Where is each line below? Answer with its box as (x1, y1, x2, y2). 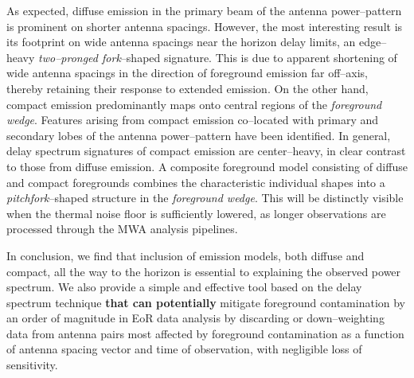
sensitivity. (6, 357, 58, 373)
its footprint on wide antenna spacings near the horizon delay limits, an (6, 33, 356, 50)
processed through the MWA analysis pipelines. (6, 220, 238, 237)
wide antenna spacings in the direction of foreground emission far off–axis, (6, 64, 369, 81)
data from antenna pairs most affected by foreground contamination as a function (6, 325, 404, 341)
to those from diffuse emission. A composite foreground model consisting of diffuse (6, 158, 408, 174)
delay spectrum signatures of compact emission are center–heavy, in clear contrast (6, 142, 406, 159)
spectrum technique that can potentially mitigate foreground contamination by (6, 294, 405, 310)
